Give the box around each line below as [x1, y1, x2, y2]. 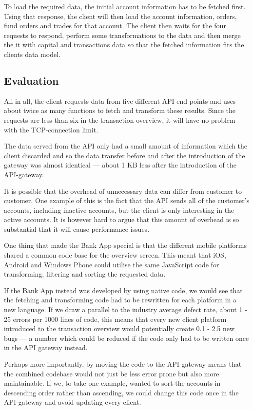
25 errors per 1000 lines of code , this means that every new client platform [4, 314, 227, 324]
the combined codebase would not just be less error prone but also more [4, 368, 219, 378]
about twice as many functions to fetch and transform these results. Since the [4, 105, 236, 115]
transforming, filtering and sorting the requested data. [4, 269, 166, 279]
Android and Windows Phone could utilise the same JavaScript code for [4, 259, 219, 269]
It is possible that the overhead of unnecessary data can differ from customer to [4, 186, 242, 196]
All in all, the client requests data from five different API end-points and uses [4, 95, 236, 106]
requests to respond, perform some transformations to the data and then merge [4, 30, 241, 40]
